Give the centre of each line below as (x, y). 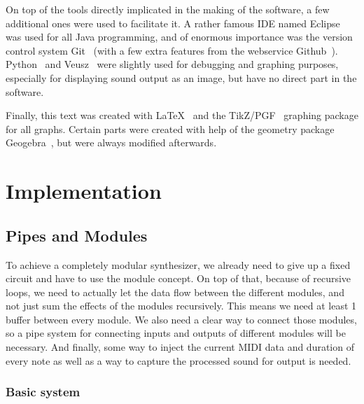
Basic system (43, 392)
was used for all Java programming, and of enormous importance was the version (179, 37)
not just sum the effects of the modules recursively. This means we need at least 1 (181, 306)
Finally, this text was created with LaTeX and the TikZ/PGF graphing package (182, 115)
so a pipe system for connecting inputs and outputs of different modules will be (176, 333)
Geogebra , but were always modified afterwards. (111, 142)
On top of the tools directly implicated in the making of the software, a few (168, 9)
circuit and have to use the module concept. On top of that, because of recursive (178, 278)
